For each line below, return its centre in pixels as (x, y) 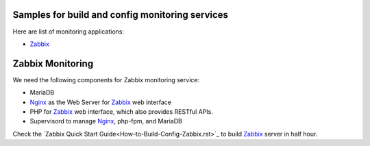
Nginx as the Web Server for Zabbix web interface (100, 102)
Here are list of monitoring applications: (69, 32)
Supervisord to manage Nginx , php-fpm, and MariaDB (106, 121)
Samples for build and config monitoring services (121, 15)
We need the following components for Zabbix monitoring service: (106, 80)
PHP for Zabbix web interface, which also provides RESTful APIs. (122, 111)
